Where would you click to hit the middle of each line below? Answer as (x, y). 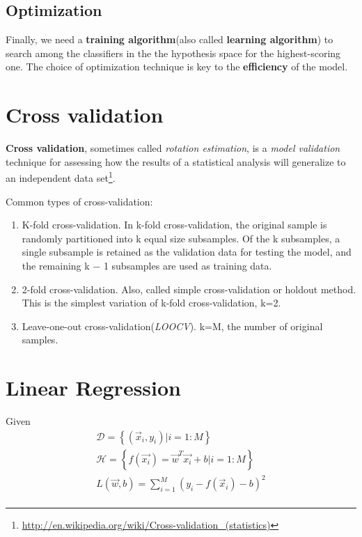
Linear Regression (94, 388)
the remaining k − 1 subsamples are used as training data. (147, 265)
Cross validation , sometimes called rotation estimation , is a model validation (173, 148)
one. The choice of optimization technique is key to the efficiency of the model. (177, 67)
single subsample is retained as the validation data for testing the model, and (187, 252)
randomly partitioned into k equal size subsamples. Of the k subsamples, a (181, 238)
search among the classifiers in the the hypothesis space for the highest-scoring (173, 53)
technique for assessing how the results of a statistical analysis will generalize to (176, 161)
